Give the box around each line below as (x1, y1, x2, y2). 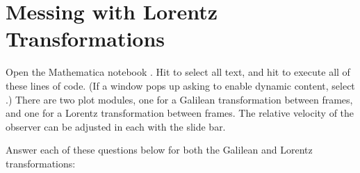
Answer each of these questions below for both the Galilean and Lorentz (6, 142, 313, 157)
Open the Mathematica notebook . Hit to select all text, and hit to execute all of (6, 65, 350, 79)
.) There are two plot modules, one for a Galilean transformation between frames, (6, 92, 353, 106)
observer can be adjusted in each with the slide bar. (6, 119, 226, 133)
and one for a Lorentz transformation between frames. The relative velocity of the (6, 106, 354, 120)
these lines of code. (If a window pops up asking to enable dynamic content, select (6, 78, 355, 92)
